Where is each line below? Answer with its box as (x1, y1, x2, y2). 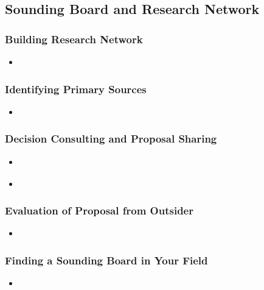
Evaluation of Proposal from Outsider (5, 203, 193, 218)
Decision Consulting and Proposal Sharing (5, 131, 217, 146)
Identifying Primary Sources (5, 81, 147, 96)
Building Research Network (5, 31, 143, 46)
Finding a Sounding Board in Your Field (5, 252, 208, 267)
